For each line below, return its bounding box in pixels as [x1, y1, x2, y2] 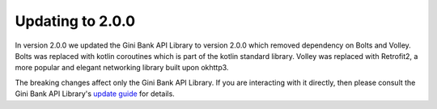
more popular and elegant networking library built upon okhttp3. [15, 63, 229, 73]
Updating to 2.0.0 [15, 12, 136, 30]
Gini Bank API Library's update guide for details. [15, 89, 176, 99]
